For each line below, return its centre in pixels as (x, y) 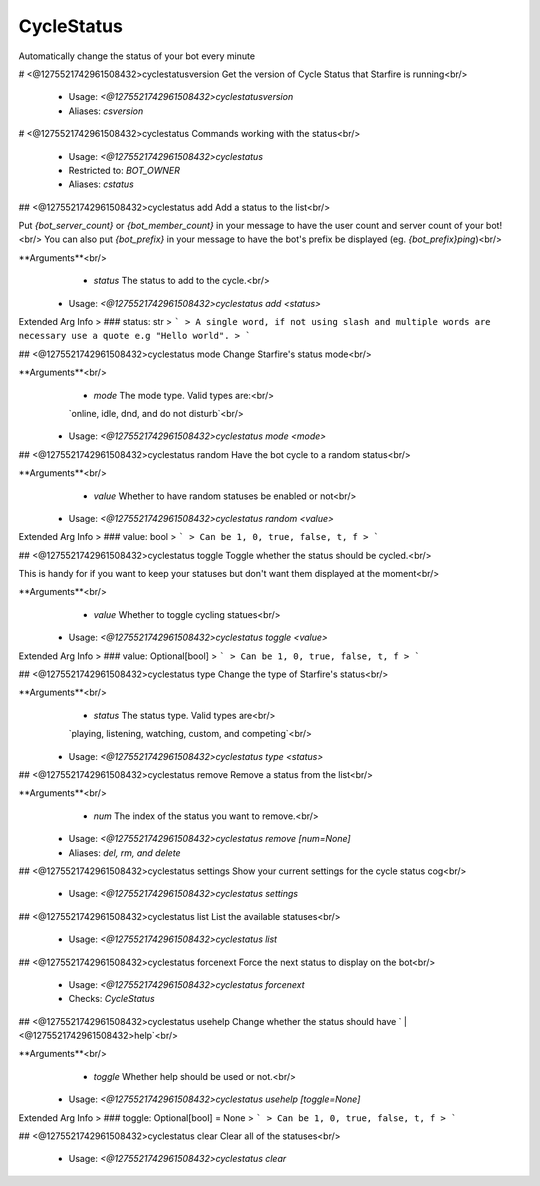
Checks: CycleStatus (111, 999)
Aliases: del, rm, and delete (124, 852)
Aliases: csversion (106, 111)
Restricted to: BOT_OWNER (124, 170)
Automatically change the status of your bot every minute (136, 56)
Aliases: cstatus (101, 184)
